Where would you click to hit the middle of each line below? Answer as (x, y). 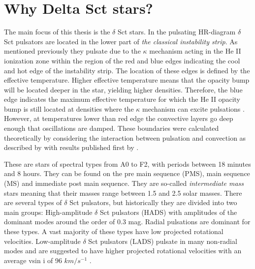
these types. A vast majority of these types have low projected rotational (114, 231)
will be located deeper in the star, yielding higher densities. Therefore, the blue (123, 89)
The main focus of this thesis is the (57, 32)
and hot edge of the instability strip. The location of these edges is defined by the (127, 70)
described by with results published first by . (71, 147)
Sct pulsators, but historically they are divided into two (153, 202)
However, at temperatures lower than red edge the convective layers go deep (119, 118)
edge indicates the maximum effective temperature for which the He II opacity (122, 99)
